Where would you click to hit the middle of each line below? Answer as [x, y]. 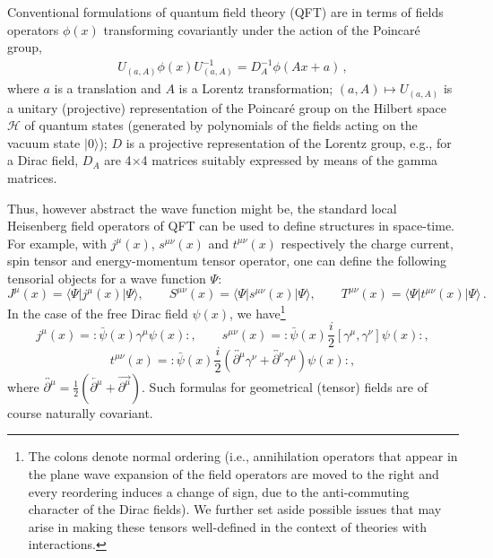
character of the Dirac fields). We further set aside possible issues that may [235, 509]
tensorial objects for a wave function [107, 278]
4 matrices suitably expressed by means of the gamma [290, 160]
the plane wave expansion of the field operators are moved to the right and [234, 473]
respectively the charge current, [367, 243]
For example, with [57, 243]
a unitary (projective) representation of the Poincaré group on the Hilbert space [227, 107]
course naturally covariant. [80, 412]
